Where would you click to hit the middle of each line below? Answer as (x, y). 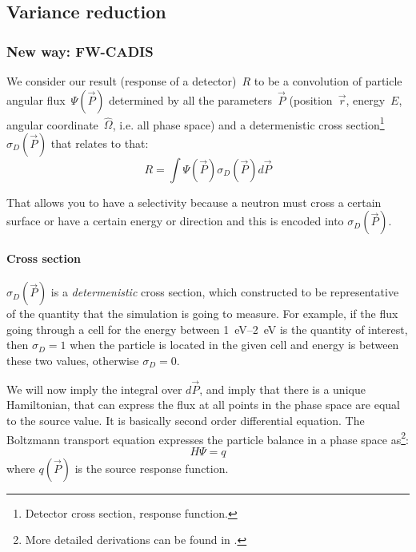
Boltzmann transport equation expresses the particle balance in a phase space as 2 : (208, 438)
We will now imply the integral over (94, 389)
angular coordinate (52, 124)
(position (311, 99)
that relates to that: (100, 143)
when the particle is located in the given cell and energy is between (234, 345)
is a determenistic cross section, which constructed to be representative (225, 292)
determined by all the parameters (191, 99)
